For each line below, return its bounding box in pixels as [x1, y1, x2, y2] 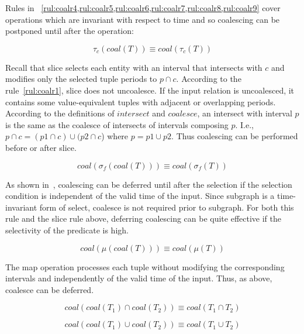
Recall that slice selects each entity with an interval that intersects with [5, 61, 262, 73]
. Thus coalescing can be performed [171, 130, 298, 142]
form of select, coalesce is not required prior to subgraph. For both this [39, 201, 294, 213]
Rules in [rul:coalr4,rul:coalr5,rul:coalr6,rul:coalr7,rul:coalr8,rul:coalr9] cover [5, 2, 281, 13]
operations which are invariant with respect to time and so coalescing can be [5, 13, 280, 25]
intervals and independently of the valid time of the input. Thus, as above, [5, 272, 272, 284]
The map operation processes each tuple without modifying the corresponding [5, 260, 285, 273]
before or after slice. [5, 141, 77, 153]
